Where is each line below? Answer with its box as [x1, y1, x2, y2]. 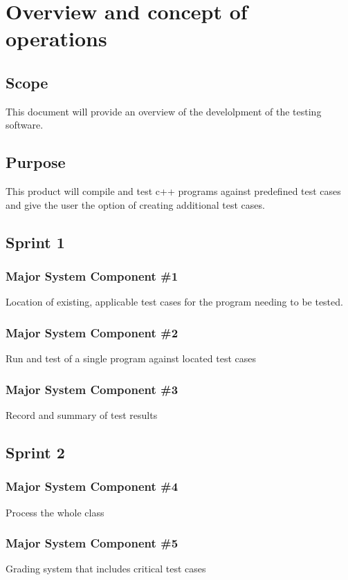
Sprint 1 [6, 231, 65, 252]
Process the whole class [6, 505, 104, 519]
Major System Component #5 [6, 534, 178, 552]
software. [6, 118, 44, 132]
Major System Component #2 [6, 324, 178, 341]
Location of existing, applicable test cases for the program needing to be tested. [6, 294, 343, 309]
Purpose [6, 151, 66, 173]
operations [6, 24, 107, 53]
